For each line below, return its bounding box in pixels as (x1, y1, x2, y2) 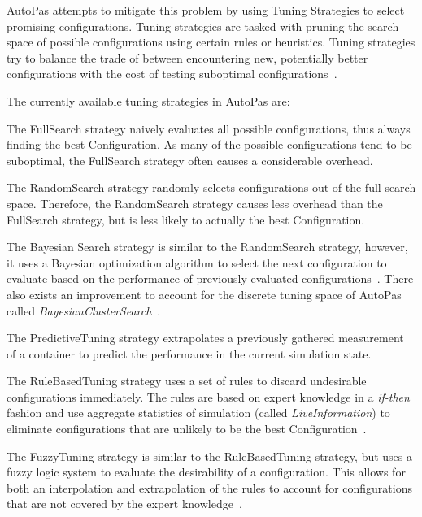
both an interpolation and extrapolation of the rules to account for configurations (7, 479, 412, 496)
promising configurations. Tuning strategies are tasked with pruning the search (7, 17, 399, 34)
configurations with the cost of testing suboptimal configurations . (7, 65, 337, 82)
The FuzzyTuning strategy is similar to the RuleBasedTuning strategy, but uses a (7, 447, 413, 464)
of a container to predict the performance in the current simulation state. (7, 345, 372, 362)
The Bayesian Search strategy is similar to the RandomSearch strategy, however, (7, 238, 408, 255)
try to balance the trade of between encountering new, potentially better (7, 49, 368, 66)
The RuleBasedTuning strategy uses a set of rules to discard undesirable (7, 372, 367, 389)
